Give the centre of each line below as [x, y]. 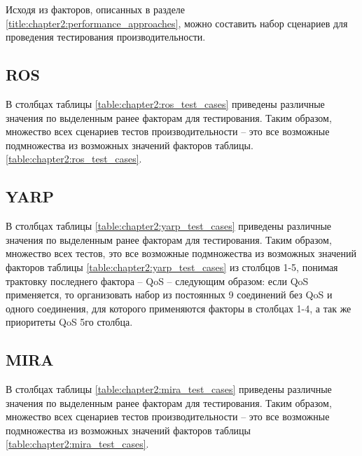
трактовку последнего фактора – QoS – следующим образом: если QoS [157, 281]
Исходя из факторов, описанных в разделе [96, 9]
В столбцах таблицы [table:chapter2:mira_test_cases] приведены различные [169, 389]
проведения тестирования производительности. [106, 37]
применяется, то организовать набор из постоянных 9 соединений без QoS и [169, 295]
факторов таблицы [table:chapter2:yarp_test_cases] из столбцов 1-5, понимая [172, 267]
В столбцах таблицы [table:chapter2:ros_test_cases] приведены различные [165, 103]
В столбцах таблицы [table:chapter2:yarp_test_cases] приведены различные [169, 226]
